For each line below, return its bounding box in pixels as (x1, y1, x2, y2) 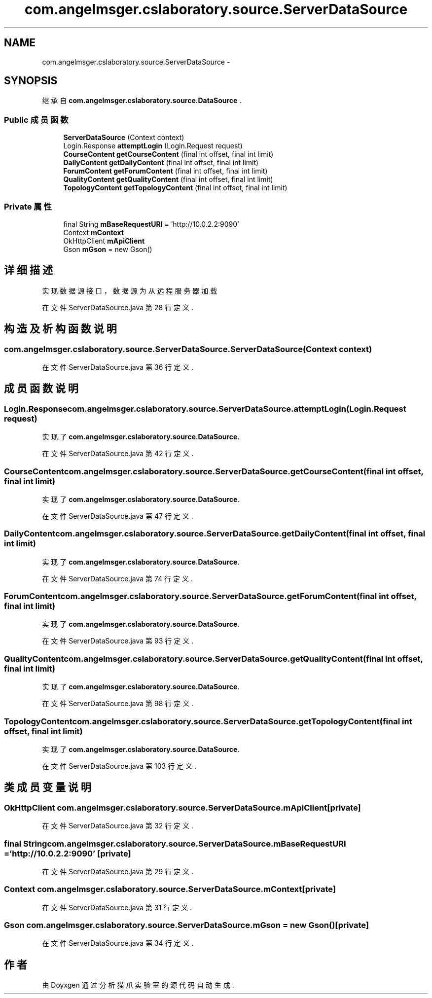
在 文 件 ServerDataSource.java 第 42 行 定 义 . (42, 449, 194, 458)
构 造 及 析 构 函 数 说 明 (4, 322, 117, 335)
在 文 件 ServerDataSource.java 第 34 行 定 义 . (42, 939, 194, 948)
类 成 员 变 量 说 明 (4, 781, 91, 794)
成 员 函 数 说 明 (4, 382, 78, 395)
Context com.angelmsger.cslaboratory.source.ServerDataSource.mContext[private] (4, 884, 336, 894)
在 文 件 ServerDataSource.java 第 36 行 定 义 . (42, 363, 194, 371)
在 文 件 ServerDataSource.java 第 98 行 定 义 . (42, 699, 194, 708)
